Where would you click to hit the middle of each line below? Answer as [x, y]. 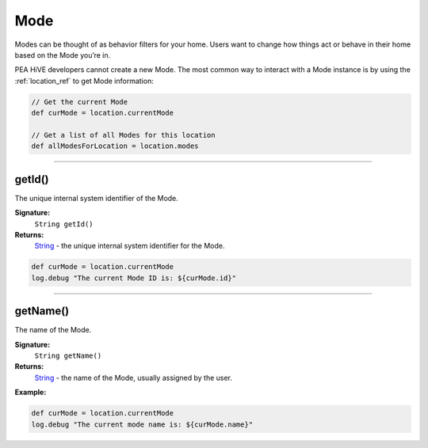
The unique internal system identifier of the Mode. [96, 198]
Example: [31, 393]
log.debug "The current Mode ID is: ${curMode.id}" [134, 278]
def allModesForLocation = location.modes [115, 146]
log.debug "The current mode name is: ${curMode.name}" [142, 424]
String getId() [64, 224]
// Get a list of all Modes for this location [123, 135]
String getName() [68, 355]
